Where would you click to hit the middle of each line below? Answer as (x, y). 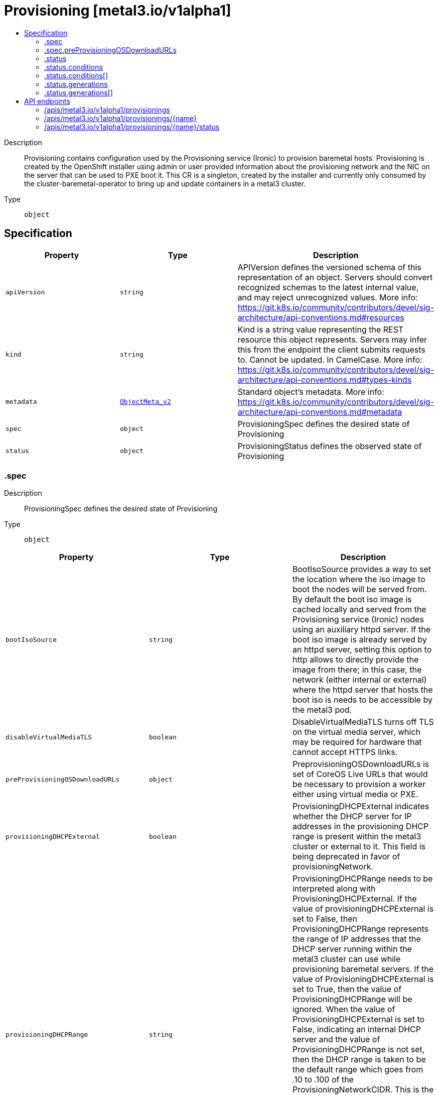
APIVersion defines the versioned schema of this (329, 267)
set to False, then (325, 919)
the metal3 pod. (322, 710)
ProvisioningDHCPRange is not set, (358, 1050)
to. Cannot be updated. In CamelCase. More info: (330, 359)
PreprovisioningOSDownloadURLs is (361, 764)
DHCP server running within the (352, 949)
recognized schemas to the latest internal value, (328, 287)
